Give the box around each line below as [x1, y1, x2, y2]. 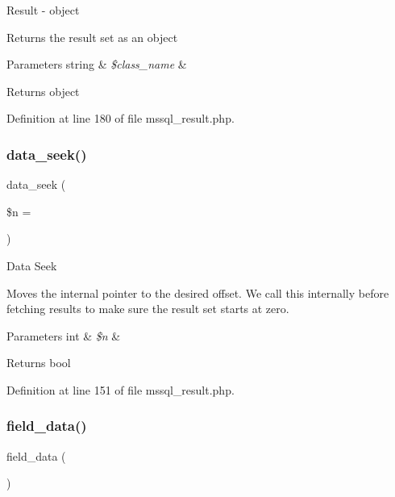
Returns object [6, 82, 80, 99]
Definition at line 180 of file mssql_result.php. [6, 110, 235, 127]
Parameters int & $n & [6, 327, 121, 344]
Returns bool [6, 354, 71, 371]
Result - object [6, 2, 80, 18]
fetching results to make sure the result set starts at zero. [6, 300, 289, 317]
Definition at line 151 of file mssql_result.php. [6, 381, 235, 398]
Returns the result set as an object [6, 28, 178, 45]
